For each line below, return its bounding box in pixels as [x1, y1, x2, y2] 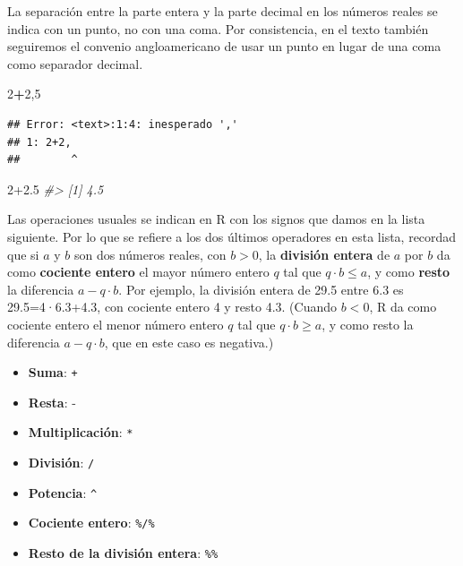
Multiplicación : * [28, 423, 133, 442]
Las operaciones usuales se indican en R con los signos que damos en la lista [7, 210, 425, 228]
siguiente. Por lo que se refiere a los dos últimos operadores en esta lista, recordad [7, 227, 457, 245]
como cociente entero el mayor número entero [7, 262, 270, 281]
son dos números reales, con [73, 244, 227, 263]
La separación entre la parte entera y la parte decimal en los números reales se [7, 2, 438, 20]
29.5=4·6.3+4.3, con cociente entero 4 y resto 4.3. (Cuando [7, 297, 338, 316]
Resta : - [28, 392, 76, 411]
